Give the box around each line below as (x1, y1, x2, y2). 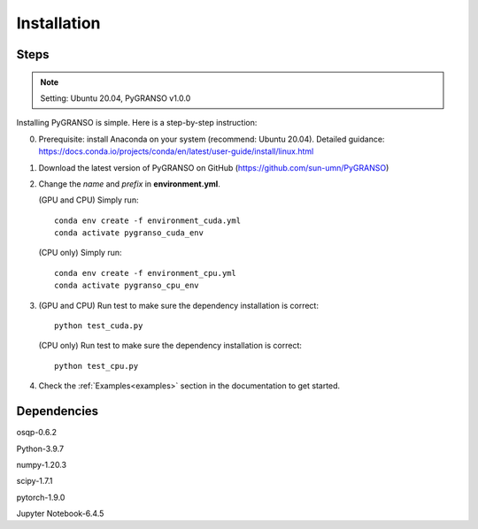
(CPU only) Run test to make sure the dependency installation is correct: (38, 341, 303, 351)
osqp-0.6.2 (16, 427, 58, 438)
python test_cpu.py (54, 361, 139, 371)
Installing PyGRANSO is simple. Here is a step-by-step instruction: (16, 118, 258, 128)
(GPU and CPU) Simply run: (38, 195, 139, 205)
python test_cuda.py (54, 321, 143, 331)
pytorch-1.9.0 (16, 492, 66, 502)
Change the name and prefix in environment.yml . (38, 178, 220, 189)
